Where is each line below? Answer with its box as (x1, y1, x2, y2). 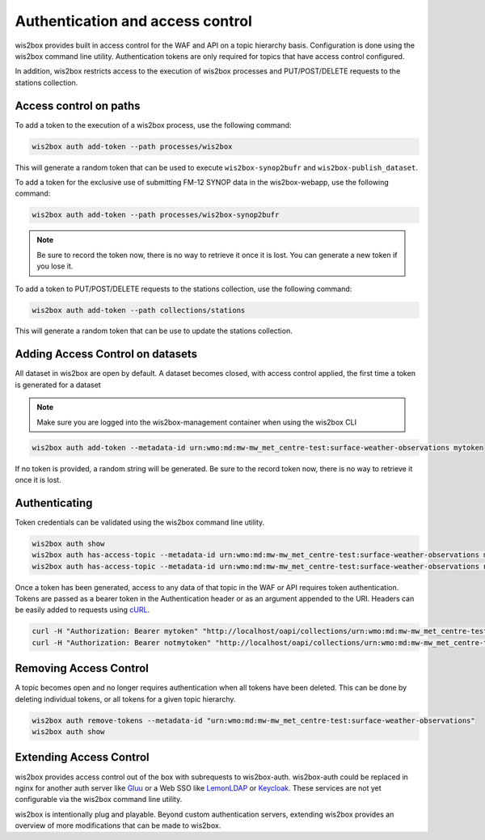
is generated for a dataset (15, 380, 101, 390)
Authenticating (15, 496, 93, 509)
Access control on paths (15, 99, 141, 112)
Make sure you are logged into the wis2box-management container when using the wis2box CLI (36, 417, 357, 427)
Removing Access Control (15, 661, 150, 675)
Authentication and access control (15, 12, 252, 30)
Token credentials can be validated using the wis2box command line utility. (15, 517, 265, 527)
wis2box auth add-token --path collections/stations (32, 306, 246, 314)
